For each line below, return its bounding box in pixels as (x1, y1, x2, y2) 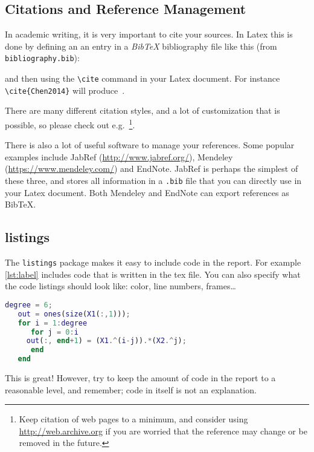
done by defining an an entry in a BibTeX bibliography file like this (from (5, 39, 277, 52)
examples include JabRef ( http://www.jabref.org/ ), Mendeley (5, 150, 233, 163)
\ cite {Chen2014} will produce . (5, 84, 125, 96)
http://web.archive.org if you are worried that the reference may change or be (19, 424, 307, 437)
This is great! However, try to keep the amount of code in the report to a (5, 372, 276, 384)
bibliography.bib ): (5, 51, 80, 64)
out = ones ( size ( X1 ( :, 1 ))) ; (18, 309, 130, 318)
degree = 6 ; (5, 300, 53, 309)
